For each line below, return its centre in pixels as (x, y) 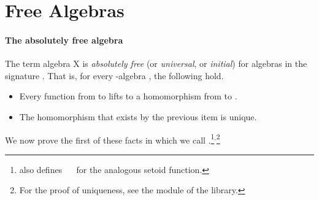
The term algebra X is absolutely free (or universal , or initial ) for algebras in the (156, 63)
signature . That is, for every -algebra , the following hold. (114, 75)
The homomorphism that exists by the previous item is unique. (138, 116)
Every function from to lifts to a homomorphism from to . (128, 96)
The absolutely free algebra (64, 40)
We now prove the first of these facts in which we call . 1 (110, 139)
